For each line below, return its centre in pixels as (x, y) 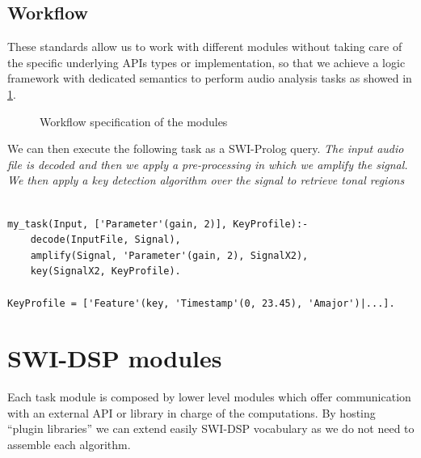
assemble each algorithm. (69, 445)
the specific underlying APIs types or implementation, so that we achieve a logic (206, 62)
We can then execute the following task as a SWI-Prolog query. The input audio (206, 148)
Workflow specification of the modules (134, 121)
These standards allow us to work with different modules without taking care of (205, 47)
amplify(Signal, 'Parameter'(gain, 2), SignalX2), (169, 255)
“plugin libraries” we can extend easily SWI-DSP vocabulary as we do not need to (211, 428)
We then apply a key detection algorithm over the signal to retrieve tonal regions (206, 180)
